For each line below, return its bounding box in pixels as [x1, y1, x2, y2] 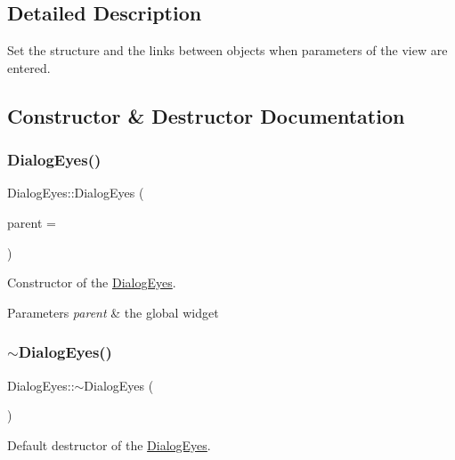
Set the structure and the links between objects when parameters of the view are [7, 41, 448, 60]
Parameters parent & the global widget [7, 303, 219, 321]
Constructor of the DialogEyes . [7, 273, 176, 292]
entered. [7, 58, 51, 77]
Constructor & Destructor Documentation [7, 101, 405, 129]
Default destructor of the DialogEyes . [7, 435, 211, 454]
